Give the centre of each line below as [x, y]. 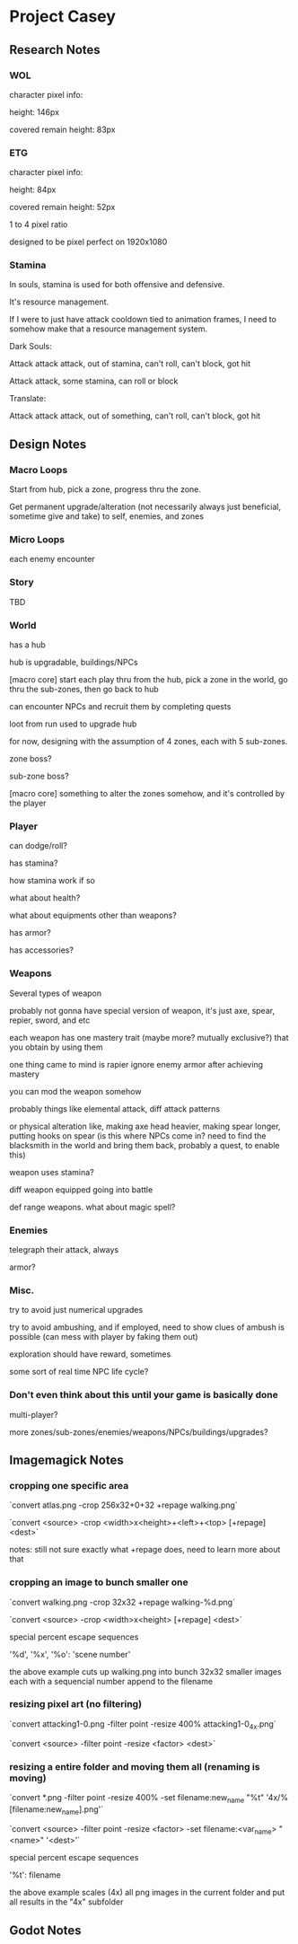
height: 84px [33, 189]
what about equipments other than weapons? [93, 915]
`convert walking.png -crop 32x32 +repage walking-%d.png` [123, 1602]
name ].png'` [83, 1810]
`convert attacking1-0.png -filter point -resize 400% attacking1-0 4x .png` [143, 1724]
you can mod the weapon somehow [75, 1091]
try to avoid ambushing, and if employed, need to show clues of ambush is [147, 1327]
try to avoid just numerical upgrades [76, 1310]
